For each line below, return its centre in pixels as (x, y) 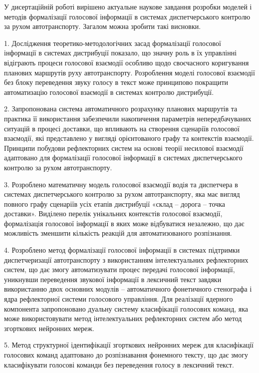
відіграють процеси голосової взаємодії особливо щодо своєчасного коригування (127, 62)
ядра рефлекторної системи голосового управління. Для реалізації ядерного (119, 299)
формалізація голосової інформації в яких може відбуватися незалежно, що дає (124, 223)
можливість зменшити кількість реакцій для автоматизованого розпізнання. (118, 233)
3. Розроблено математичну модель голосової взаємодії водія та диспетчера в (121, 184)
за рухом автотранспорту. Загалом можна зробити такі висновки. (103, 26)
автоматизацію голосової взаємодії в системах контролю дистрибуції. (109, 92)
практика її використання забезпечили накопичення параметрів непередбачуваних (128, 118)
